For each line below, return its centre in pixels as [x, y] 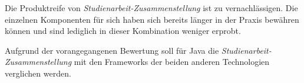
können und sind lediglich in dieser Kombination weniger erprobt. [123, 31]
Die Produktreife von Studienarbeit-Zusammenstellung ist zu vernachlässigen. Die [151, 8]
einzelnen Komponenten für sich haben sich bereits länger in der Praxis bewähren [152, 19]
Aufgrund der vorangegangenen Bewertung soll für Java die [112, 50]
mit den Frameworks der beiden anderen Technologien [172, 62]
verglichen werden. [38, 73]
